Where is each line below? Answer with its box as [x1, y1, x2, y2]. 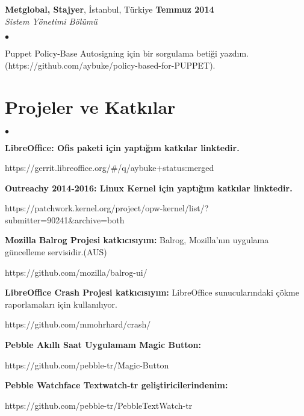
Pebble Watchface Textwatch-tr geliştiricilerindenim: [5, 379, 228, 391]
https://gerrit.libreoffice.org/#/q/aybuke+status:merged [5, 161, 214, 174]
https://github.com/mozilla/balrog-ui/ [5, 265, 147, 278]
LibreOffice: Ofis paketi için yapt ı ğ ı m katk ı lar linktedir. [5, 141, 240, 154]
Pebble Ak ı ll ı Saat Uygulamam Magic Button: [5, 338, 201, 351]
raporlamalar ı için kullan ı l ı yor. [5, 297, 117, 310]
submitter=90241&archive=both [5, 213, 125, 226]
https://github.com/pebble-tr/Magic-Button [5, 358, 169, 371]
